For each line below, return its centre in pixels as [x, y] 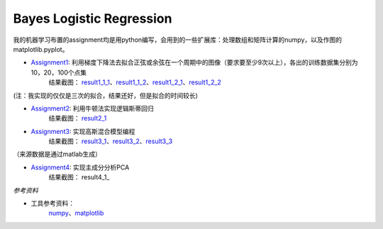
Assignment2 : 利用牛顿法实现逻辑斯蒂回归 [92, 108]
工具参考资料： [52, 203]
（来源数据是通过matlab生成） [57, 154]
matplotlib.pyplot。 [41, 49]
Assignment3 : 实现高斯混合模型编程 [83, 131]
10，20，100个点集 [59, 72]
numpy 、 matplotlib [76, 213]
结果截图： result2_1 [78, 118]
